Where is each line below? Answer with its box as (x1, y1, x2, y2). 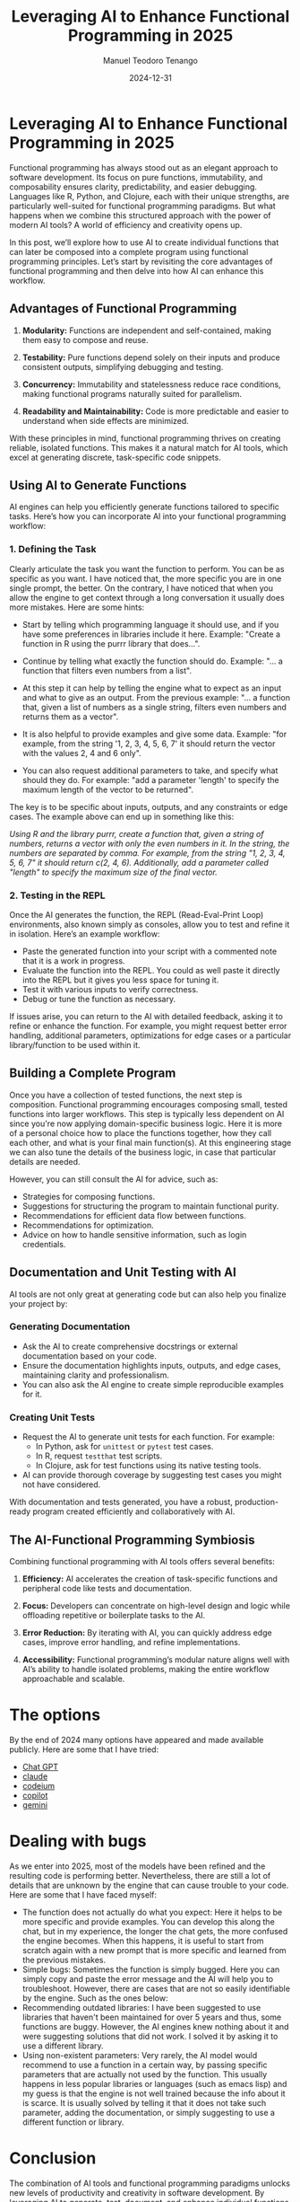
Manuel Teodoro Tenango (102, 55, 199, 66)
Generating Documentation (9, 1320, 131, 1333)
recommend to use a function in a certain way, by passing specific (21, 2059, 268, 2070)
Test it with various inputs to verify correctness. (21, 983, 199, 994)
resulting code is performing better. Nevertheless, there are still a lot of (9, 1870, 271, 1881)
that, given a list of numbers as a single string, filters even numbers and (21, 701, 287, 712)
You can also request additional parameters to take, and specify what (21, 765, 279, 776)
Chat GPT (21, 1761, 59, 1772)
